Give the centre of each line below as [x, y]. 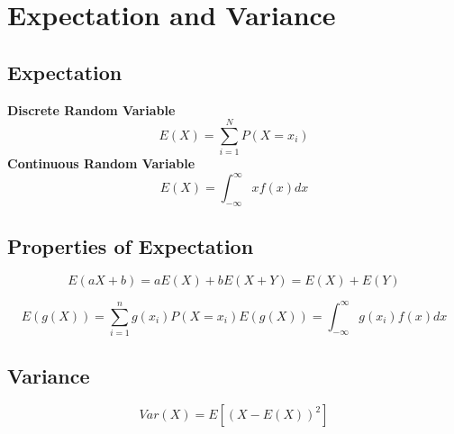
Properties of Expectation [131, 245]
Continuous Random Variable [101, 163]
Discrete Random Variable [91, 109]
